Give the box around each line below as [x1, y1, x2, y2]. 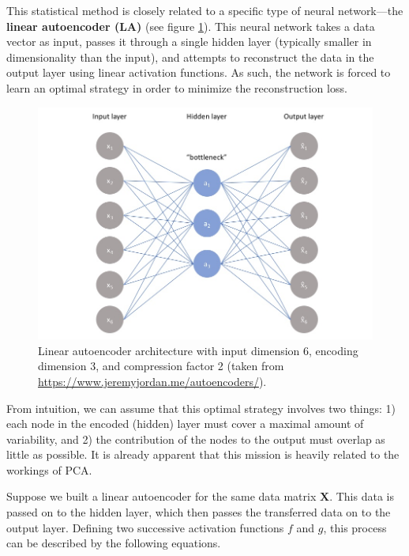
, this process [323, 519, 387, 535]
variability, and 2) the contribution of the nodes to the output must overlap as [6, 430, 385, 447]
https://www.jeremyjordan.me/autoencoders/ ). [38, 373, 267, 389]
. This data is [329, 488, 394, 505]
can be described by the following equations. [6, 535, 221, 551]
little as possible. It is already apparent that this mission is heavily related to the [6, 446, 400, 463]
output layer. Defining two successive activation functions [6, 519, 284, 535]
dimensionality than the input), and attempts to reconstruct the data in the [6, 48, 374, 65]
